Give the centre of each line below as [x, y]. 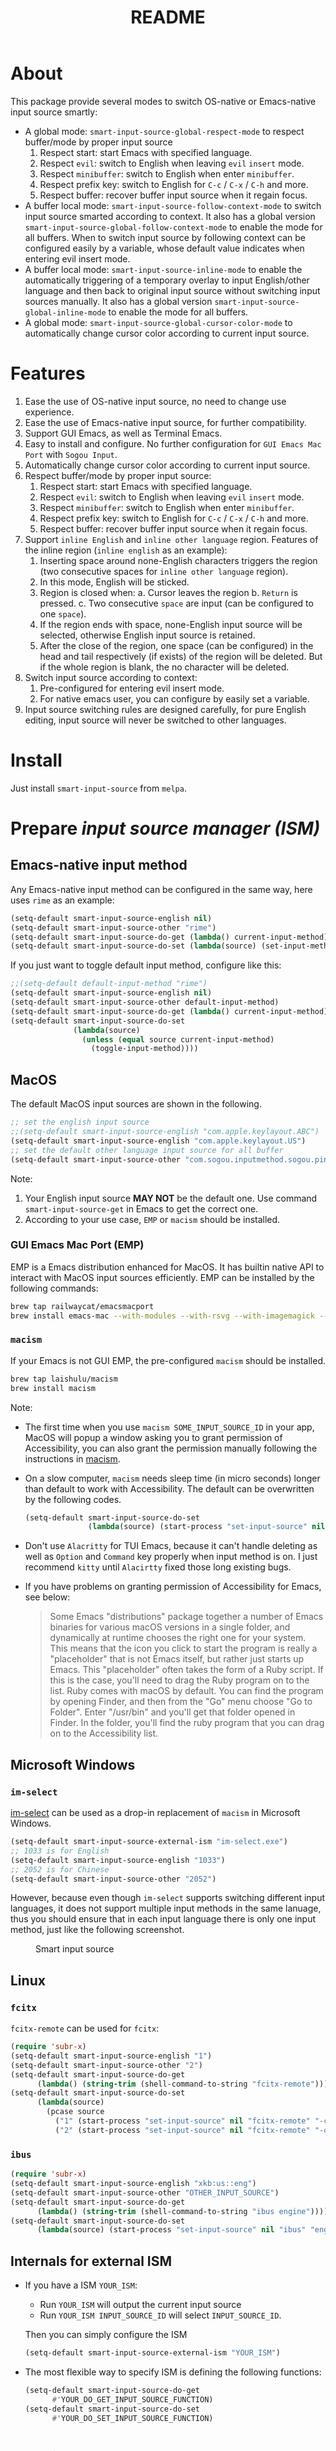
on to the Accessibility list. [104, 1733]
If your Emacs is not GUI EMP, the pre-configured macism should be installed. [168, 1360]
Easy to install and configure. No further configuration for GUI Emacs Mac [173, 443]
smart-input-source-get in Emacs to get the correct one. [141, 1208]
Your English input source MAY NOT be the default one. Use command [171, 1198]
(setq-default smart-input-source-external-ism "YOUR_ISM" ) [152, 2353]
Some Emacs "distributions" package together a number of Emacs [186, 1617]
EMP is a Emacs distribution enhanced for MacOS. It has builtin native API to [167, 1267]
